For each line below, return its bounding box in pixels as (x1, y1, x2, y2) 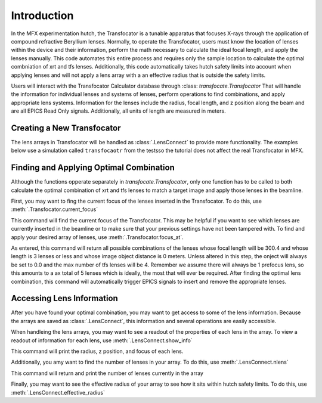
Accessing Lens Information (11, 293, 119, 303)
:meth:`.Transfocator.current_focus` (11, 206, 98, 213)
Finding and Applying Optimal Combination (11, 163, 175, 173)
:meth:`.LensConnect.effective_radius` (11, 389, 106, 396)
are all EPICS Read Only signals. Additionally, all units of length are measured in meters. (11, 107, 226, 114)
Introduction (11, 9, 74, 22)
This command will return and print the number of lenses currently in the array (11, 370, 204, 377)
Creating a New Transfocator (11, 123, 121, 133)
